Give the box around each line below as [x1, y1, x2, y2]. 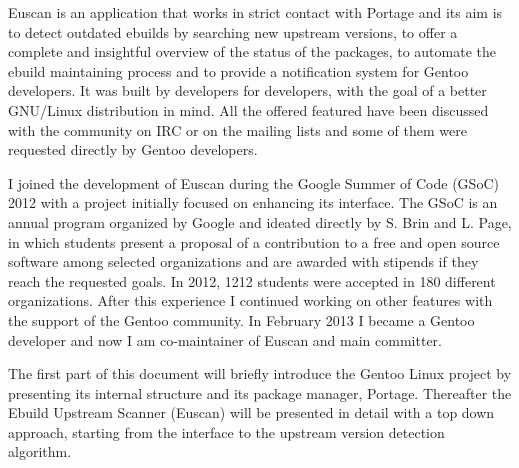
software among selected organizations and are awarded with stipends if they [8, 251, 479, 272]
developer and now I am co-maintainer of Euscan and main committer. [8, 329, 442, 350]
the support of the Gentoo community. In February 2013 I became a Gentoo [8, 309, 475, 330]
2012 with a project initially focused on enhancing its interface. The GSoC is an [8, 192, 498, 213]
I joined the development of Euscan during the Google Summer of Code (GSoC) [8, 172, 499, 193]
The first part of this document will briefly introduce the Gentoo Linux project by [8, 363, 512, 384]
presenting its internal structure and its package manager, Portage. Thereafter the [8, 382, 512, 403]
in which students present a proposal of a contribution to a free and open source [8, 231, 500, 252]
